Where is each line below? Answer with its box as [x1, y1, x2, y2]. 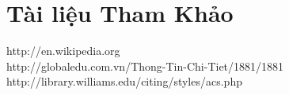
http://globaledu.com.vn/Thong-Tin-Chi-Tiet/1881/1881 [6, 57, 284, 74]
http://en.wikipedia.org [6, 42, 120, 59]
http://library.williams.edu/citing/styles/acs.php [6, 73, 242, 90]
